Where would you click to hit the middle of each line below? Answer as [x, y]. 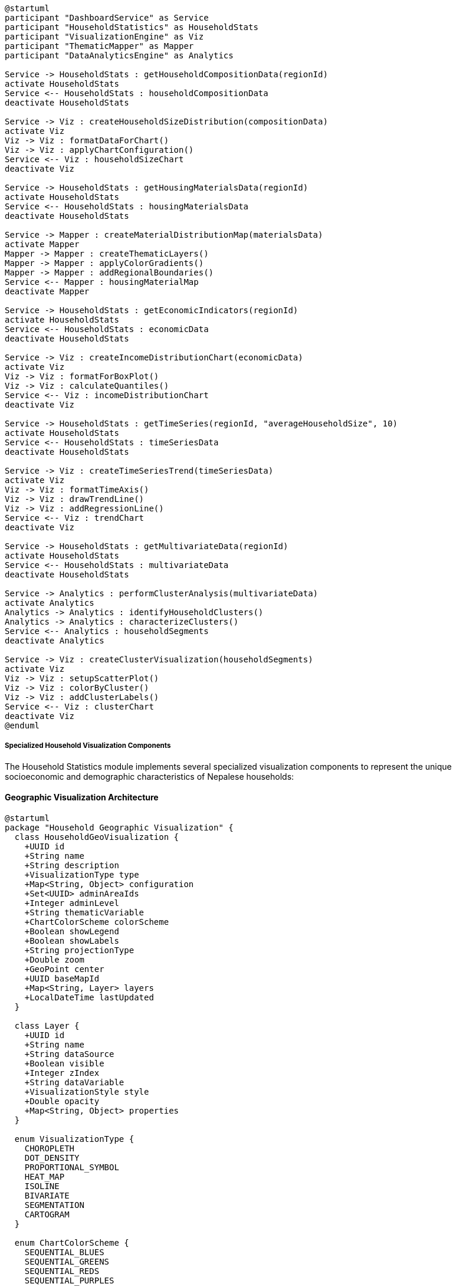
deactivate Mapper [47, 291]
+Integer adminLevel [72, 903]
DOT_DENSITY [52, 1158]
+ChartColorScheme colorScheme [97, 922]
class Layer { [47, 1026]
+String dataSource [69, 1054]
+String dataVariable [74, 1082]
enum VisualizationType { [74, 1139]
